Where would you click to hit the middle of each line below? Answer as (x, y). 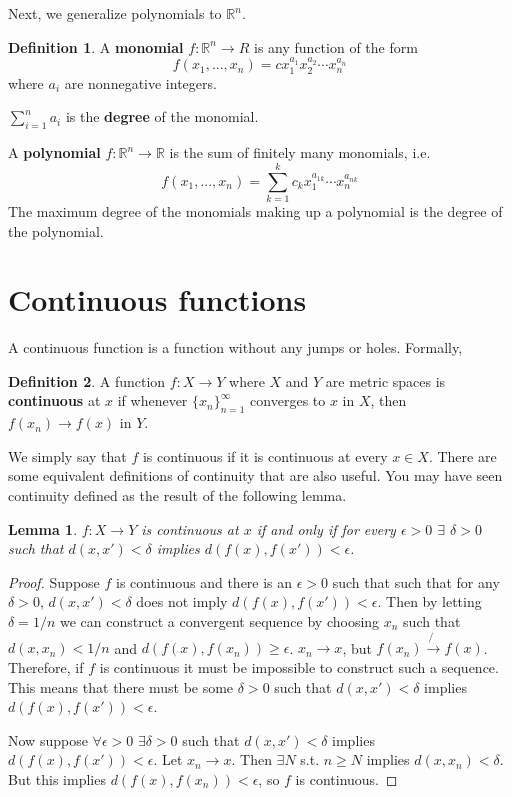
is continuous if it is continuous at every (265, 455)
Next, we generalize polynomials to (115, 13)
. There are (462, 455)
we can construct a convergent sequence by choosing (219, 620)
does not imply (182, 601)
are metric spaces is (385, 380)
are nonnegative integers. (140, 82)
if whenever (152, 400)
